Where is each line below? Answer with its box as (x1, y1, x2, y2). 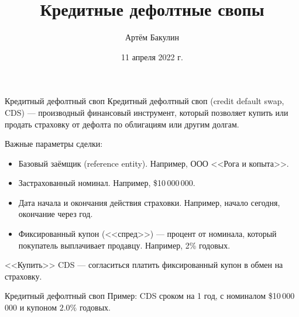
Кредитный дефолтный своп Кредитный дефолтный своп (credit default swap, (5, 95, 284, 107)
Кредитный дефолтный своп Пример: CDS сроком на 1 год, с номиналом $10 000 (5, 290, 295, 302)
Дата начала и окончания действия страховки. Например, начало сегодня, (18, 196, 280, 208)
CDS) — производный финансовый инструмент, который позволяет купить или (5, 106, 288, 118)
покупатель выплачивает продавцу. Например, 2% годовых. (18, 239, 231, 251)
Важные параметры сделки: (5, 137, 103, 150)
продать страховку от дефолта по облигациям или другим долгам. (5, 118, 239, 130)
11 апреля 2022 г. (121, 50, 183, 63)
